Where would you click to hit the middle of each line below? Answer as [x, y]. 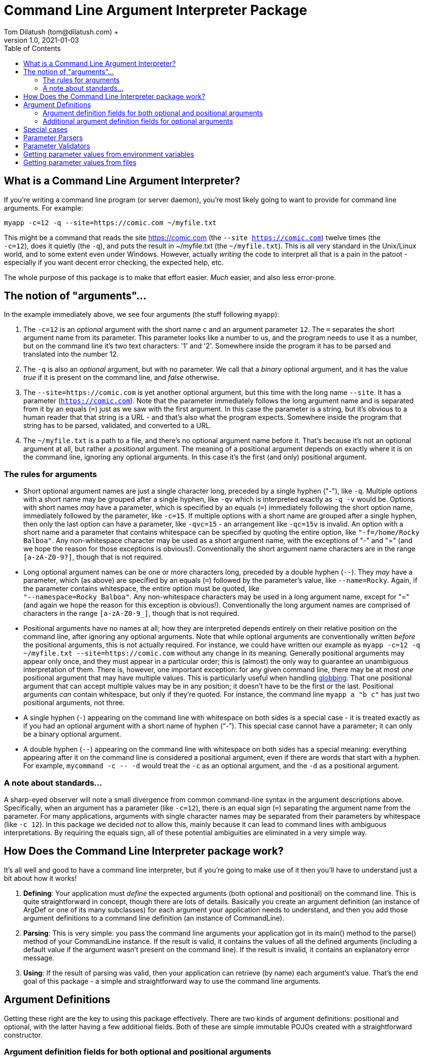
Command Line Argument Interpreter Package [156, 10]
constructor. [23, 1035]
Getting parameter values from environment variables [109, 154]
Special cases [46, 129]
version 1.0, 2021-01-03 [41, 40]
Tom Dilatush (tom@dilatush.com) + [61, 32]
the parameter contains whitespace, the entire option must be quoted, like [141, 589]
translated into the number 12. [71, 354]
